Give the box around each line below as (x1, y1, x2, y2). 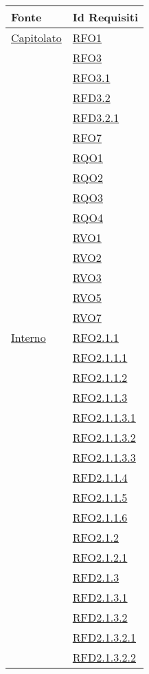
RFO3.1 (72, 70, 111, 85)
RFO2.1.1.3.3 (72, 449, 136, 465)
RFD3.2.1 (72, 110, 119, 125)
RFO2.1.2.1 (72, 549, 128, 565)
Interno (11, 329, 46, 345)
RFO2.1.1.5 (72, 489, 128, 505)
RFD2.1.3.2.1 (72, 629, 137, 645)
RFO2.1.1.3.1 (72, 409, 136, 425)
